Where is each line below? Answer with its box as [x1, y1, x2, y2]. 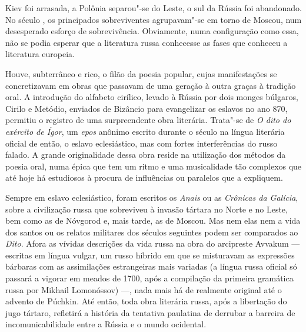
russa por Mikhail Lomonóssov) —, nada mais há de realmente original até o [5, 283, 282, 296]
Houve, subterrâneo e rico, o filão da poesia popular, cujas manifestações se [5, 67, 277, 79]
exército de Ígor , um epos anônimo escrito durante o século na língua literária [5, 125, 285, 137]
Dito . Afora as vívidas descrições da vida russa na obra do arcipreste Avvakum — [5, 237, 300, 250]
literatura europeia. [5, 48, 75, 60]
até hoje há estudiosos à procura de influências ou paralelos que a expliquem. [5, 171, 283, 184]
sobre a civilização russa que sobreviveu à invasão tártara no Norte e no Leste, [5, 202, 288, 215]
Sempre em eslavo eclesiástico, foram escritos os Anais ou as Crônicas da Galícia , [5, 191, 298, 203]
